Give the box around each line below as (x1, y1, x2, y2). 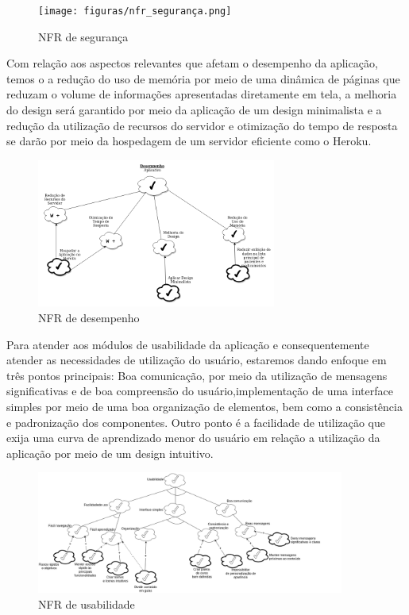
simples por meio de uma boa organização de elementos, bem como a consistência (6, 398, 403, 414)
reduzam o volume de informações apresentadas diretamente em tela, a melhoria (6, 86, 397, 102)
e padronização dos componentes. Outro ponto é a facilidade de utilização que (6, 413, 386, 430)
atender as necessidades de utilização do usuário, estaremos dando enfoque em (6, 352, 387, 368)
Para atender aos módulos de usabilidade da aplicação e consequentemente (6, 336, 369, 352)
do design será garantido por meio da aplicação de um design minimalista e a (6, 102, 382, 118)
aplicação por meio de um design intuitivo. (6, 444, 214, 461)
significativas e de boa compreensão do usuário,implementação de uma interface (6, 382, 393, 399)
